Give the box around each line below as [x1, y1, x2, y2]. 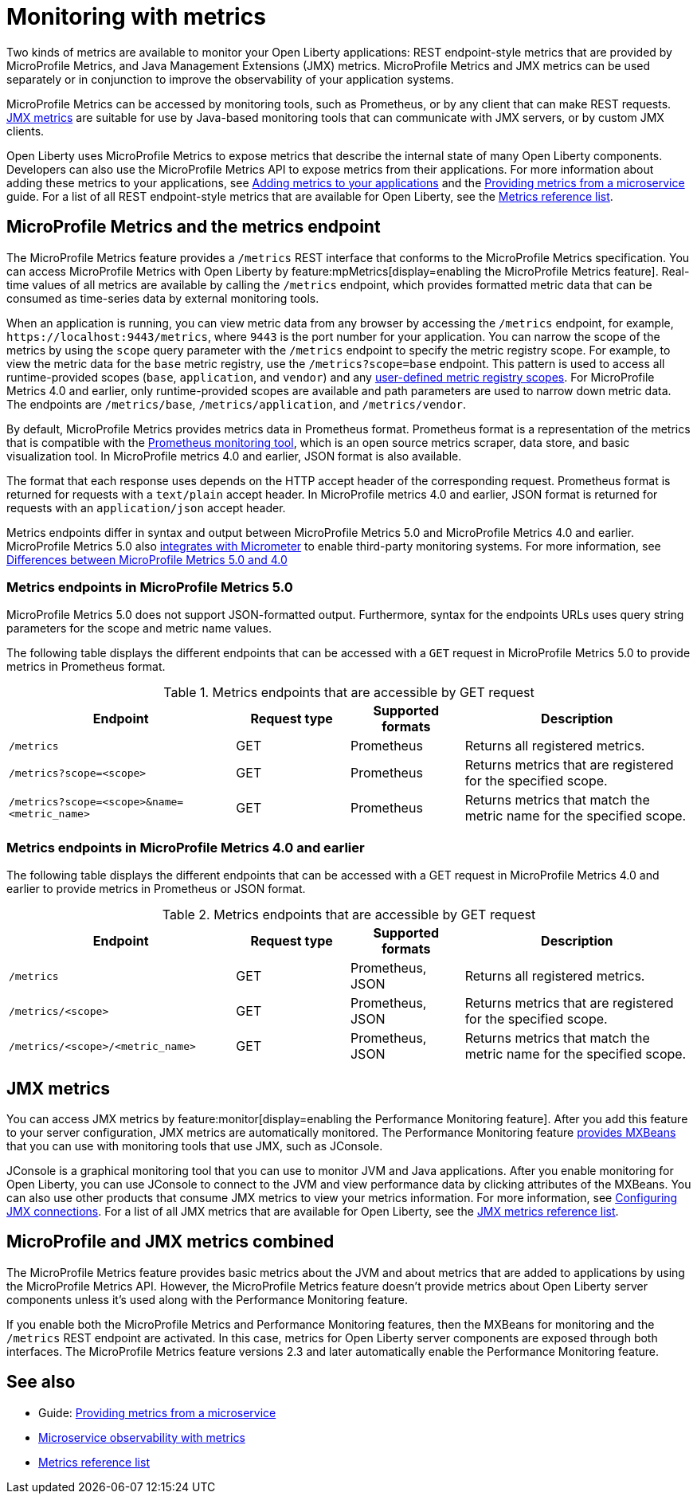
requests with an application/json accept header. [6, 500, 286, 515]
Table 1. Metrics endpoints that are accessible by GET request [163, 684, 534, 701]
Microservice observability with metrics [38, 1430, 245, 1444]
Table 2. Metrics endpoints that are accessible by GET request [162, 907, 536, 923]
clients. [6, 123, 45, 138]
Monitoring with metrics [6, 3, 266, 30]
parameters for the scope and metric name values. [6, 621, 272, 636]
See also [6, 1372, 76, 1392]
